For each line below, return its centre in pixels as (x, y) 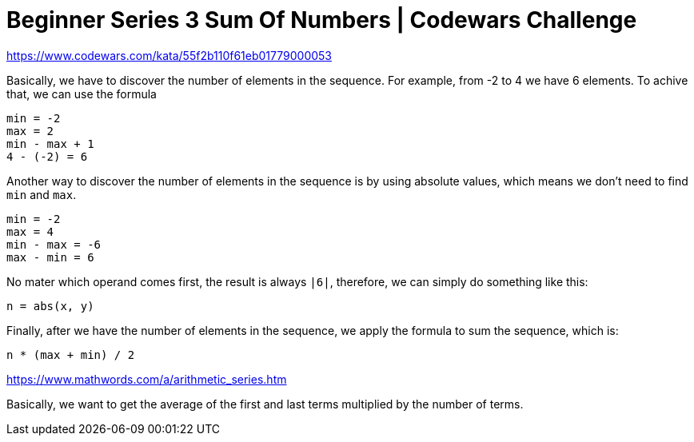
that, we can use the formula (82, 94)
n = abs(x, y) (50, 306)
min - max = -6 (54, 244)
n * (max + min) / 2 (71, 354)
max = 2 (30, 131)
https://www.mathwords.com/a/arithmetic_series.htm (147, 379)
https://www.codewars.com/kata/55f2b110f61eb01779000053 (169, 55)
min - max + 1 (50, 143)
